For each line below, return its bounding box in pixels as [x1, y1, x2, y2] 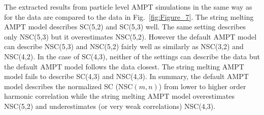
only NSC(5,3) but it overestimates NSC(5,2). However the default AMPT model [4, 31, 257, 42]
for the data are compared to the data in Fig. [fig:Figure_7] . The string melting [4, 11, 254, 22]
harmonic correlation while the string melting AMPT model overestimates [4, 91, 235, 101]
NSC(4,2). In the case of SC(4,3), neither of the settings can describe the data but [4, 51, 260, 61]
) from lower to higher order [158, 81, 246, 91]
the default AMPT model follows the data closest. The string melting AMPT [4, 61, 244, 71]
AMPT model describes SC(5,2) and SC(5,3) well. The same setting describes [4, 21, 246, 32]
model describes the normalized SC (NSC [4, 81, 133, 91]
